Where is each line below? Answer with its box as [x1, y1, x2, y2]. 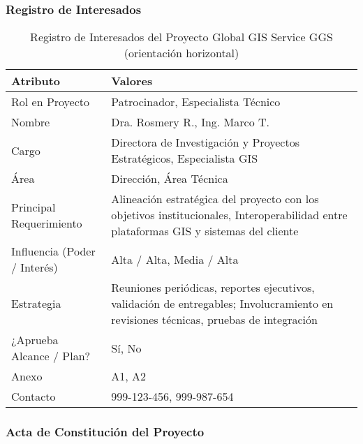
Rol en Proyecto [11, 94, 90, 110]
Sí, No [111, 339, 142, 356]
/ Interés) [11, 259, 58, 276]
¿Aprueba [11, 332, 59, 348]
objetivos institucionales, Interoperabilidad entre [111, 207, 348, 223]
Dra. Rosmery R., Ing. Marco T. [111, 114, 269, 131]
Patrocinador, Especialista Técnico [111, 94, 281, 110]
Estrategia [11, 295, 61, 312]
